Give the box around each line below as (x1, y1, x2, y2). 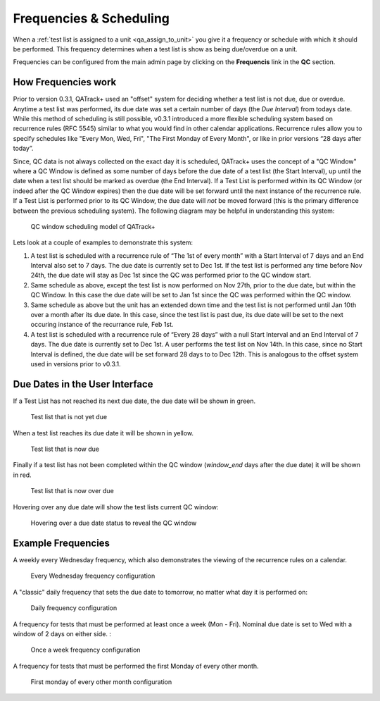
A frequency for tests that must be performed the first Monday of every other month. (13, 662, 260, 670)
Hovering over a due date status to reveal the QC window (30, 519, 197, 528)
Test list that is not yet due (30, 413, 108, 421)
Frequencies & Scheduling (13, 11, 170, 26)
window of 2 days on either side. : (13, 629, 112, 638)
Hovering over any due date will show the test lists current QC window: (13, 502, 219, 511)
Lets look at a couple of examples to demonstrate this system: (13, 238, 194, 247)
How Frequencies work (13, 76, 117, 88)
